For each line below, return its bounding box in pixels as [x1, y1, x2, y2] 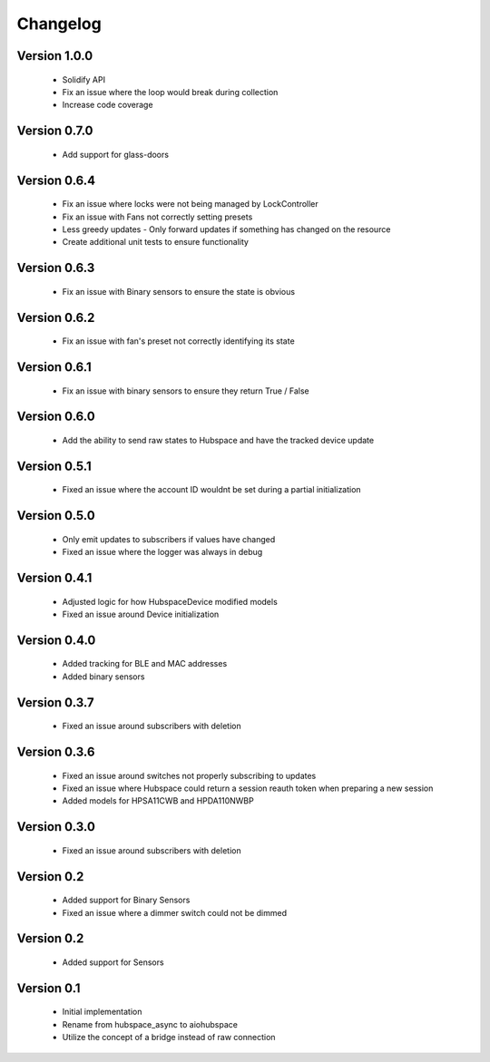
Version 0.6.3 [16, 260, 95, 276]
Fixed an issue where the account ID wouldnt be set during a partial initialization [62, 484, 362, 495]
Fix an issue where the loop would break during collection [62, 86, 279, 97]
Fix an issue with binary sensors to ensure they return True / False [62, 385, 310, 396]
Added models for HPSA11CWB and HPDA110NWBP [62, 795, 254, 806]
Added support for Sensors [62, 957, 164, 968]
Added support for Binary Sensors [62, 894, 191, 906]
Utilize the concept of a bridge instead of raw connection [62, 1032, 276, 1043]
